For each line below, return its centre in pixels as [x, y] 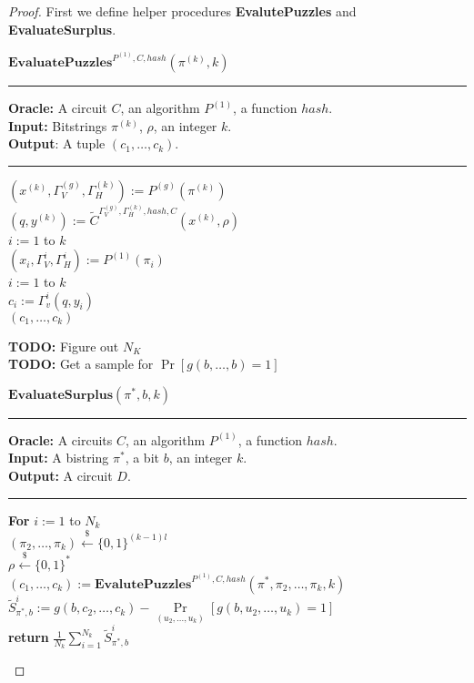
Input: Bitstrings [58, 125]
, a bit [142, 458]
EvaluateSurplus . [62, 29]
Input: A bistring [59, 458]
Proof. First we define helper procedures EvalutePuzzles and [182, 11]
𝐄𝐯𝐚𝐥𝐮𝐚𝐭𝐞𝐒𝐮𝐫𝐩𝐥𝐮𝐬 [61, 395]
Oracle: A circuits [61, 439]
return [29, 637]
